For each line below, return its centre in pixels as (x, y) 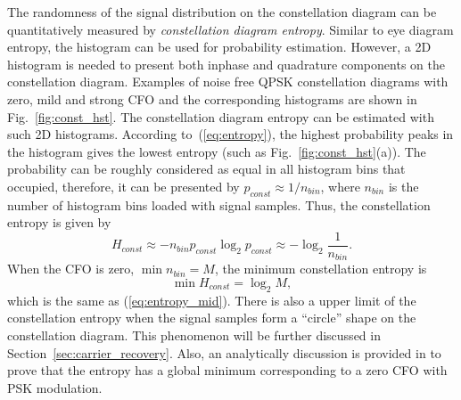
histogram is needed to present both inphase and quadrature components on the (226, 64)
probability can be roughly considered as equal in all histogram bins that (206, 169)
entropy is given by (59, 222)
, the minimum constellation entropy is (321, 269)
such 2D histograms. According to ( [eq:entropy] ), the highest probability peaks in (230, 134)
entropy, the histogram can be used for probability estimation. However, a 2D (219, 47)
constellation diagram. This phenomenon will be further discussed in (194, 335)
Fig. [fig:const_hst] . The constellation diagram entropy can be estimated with (221, 116)
